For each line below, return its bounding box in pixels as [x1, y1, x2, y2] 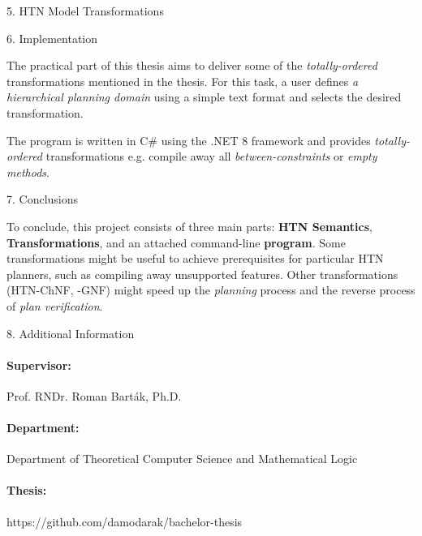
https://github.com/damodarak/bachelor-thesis [6, 512, 243, 530]
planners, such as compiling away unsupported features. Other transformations [6, 265, 398, 282]
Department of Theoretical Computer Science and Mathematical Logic [6, 450, 358, 467]
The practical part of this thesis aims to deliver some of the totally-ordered [6, 57, 377, 74]
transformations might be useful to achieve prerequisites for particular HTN [6, 250, 384, 267]
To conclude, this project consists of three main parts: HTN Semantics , [6, 217, 372, 234]
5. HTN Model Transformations [6, 2, 164, 19]
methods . [6, 163, 50, 180]
